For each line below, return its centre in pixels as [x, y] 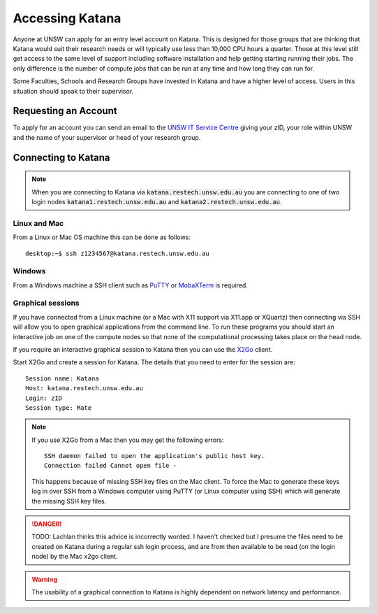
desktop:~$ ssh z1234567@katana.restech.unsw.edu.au [117, 253]
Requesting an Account [65, 111]
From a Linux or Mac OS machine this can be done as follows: [102, 237]
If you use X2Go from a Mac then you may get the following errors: [128, 440]
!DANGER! [47, 524]
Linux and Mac [38, 223]
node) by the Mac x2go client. [75, 557]
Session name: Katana [62, 378]
